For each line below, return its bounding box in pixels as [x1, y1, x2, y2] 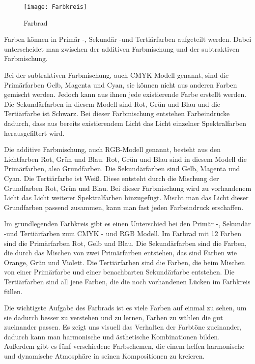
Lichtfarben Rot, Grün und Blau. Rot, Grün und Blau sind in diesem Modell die [4, 153, 247, 164]
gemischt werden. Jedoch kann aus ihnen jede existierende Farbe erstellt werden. [4, 89, 247, 99]
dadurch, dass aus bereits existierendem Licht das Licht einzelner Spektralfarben [4, 118, 247, 128]
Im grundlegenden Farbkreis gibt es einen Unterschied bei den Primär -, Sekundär [4, 218, 251, 229]
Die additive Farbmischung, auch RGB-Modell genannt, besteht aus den [4, 144, 221, 154]
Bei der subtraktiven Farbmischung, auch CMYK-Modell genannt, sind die [4, 70, 229, 80]
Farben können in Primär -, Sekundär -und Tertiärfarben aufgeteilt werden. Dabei [4, 34, 252, 44]
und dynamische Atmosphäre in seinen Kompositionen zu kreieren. [4, 351, 205, 361]
